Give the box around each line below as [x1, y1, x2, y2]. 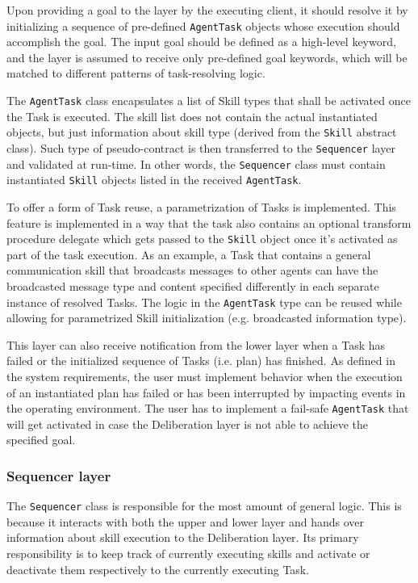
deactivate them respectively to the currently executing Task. [6, 560, 310, 577]
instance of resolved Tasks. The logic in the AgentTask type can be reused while [6, 293, 402, 310]
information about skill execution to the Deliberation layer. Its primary [6, 529, 359, 546]
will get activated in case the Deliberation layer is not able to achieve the [6, 415, 368, 432]
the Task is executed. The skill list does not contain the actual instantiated [6, 107, 378, 124]
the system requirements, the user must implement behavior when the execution [6, 367, 403, 384]
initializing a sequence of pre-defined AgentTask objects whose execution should [6, 17, 400, 34]
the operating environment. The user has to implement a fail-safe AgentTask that [6, 400, 409, 417]
